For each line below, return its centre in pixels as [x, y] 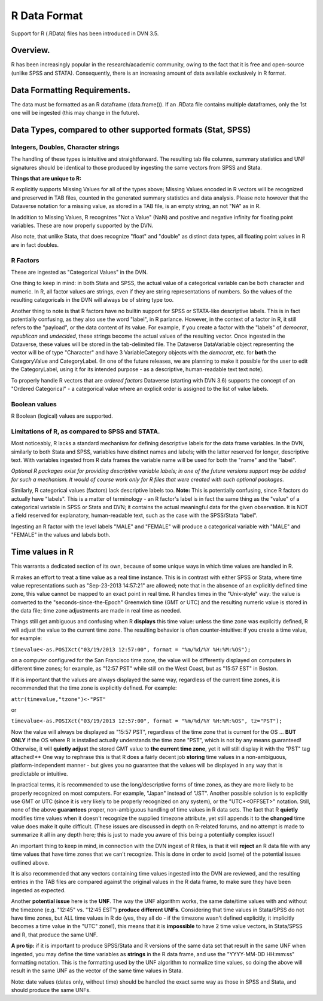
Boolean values [34, 404]
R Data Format [47, 16]
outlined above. [30, 862]
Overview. [31, 50]
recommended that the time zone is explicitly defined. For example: [94, 688]
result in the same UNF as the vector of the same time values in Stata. [97, 971]
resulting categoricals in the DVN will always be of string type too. [92, 300]
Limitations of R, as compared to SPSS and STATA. [86, 431]
